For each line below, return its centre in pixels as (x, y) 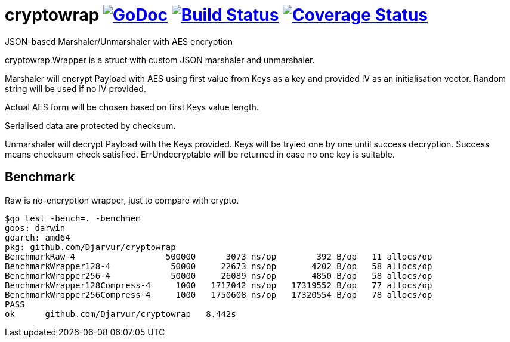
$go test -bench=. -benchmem (73, 218)
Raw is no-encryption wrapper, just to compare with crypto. (122, 200)
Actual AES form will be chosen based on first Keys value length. (132, 107)
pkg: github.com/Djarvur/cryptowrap (90, 247)
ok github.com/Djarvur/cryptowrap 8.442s (120, 314)
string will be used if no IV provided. (75, 88)
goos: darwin (35, 228)
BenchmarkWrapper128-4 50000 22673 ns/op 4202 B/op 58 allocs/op (219, 266)
